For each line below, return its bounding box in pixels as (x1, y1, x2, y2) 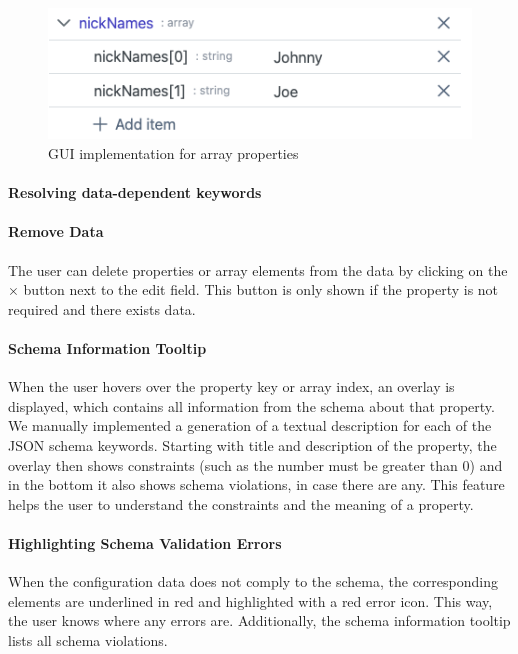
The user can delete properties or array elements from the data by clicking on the (8, 259, 508, 280)
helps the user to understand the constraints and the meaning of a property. (8, 493, 474, 514)
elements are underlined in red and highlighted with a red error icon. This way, (8, 590, 493, 611)
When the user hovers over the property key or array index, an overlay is (8, 376, 455, 397)
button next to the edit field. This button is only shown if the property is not (23, 279, 499, 300)
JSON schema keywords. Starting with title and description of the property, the (8, 434, 497, 455)
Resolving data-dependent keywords (8, 182, 262, 203)
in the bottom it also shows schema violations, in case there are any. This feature (8, 474, 505, 495)
